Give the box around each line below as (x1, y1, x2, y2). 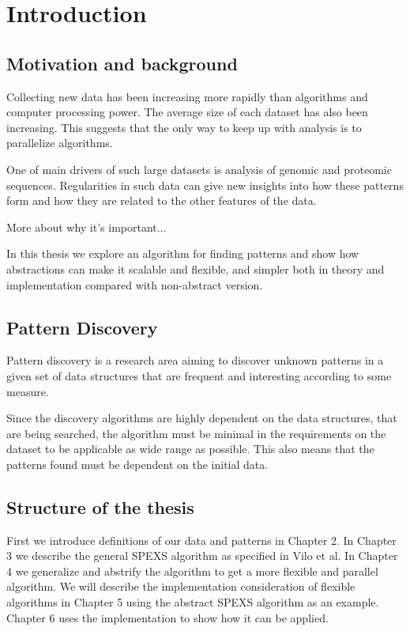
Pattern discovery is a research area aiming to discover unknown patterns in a (6, 352, 384, 368)
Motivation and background (6, 51, 238, 75)
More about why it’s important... (6, 218, 167, 235)
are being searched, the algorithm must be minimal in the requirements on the (6, 425, 386, 441)
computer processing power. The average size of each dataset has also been (6, 104, 368, 120)
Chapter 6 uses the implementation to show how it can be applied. (6, 609, 329, 625)
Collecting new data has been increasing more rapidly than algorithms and (6, 88, 368, 104)
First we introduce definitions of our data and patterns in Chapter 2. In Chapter (6, 531, 397, 548)
